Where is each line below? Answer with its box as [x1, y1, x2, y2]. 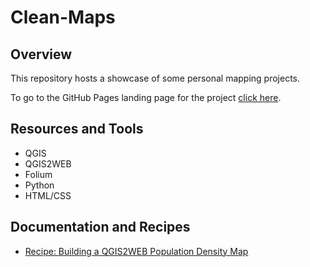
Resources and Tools [10, 121, 144, 138]
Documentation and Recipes [10, 219, 191, 236]
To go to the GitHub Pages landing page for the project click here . [10, 92, 282, 103]
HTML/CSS [24, 189, 72, 201]
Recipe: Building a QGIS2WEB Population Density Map [24, 245, 249, 257]
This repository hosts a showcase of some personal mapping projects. [10, 72, 301, 84]
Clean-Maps [10, 6, 116, 29]
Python [24, 179, 55, 191]
